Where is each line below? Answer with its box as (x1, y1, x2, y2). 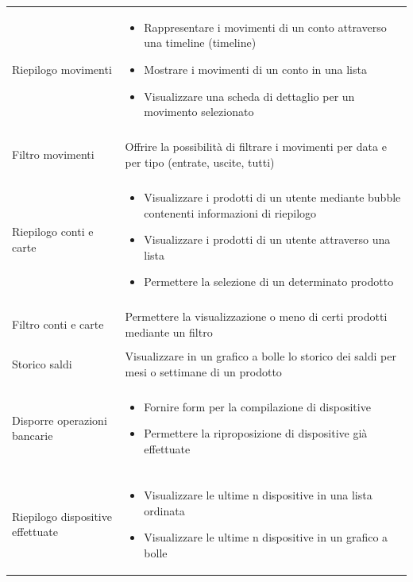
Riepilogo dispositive (12, 507, 112, 524)
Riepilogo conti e (12, 223, 94, 240)
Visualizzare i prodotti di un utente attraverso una (144, 231, 391, 248)
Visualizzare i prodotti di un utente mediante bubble (144, 188, 401, 205)
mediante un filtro (125, 323, 213, 340)
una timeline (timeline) (144, 34, 257, 51)
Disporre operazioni (12, 411, 107, 428)
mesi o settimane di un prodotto (125, 363, 282, 380)
